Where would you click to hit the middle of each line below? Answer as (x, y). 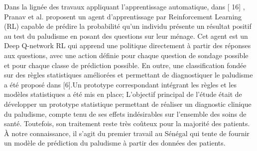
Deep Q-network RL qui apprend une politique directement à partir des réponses (128, 45)
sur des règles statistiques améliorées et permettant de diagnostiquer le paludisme (128, 75)
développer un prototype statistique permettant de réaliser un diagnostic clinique (128, 104)
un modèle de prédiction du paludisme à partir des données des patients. (115, 143)
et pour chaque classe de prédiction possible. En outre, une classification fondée (125, 65)
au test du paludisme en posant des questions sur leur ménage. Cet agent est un (126, 36)
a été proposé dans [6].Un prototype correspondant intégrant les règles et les (120, 84)
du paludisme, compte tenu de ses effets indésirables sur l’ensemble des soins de (125, 113)
